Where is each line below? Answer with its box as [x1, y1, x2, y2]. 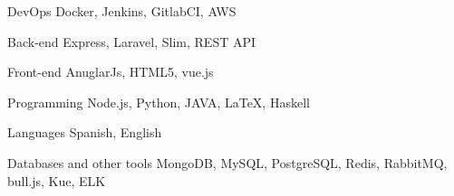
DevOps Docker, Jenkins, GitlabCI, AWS [7, 2, 237, 20]
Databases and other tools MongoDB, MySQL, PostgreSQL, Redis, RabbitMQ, [7, 153, 448, 172]
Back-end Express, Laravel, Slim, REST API [7, 32, 256, 51]
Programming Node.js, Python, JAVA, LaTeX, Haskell [7, 92, 310, 111]
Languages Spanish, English [7, 123, 162, 142]
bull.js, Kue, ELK [7, 171, 106, 190]
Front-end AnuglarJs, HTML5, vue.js [7, 62, 214, 81]
